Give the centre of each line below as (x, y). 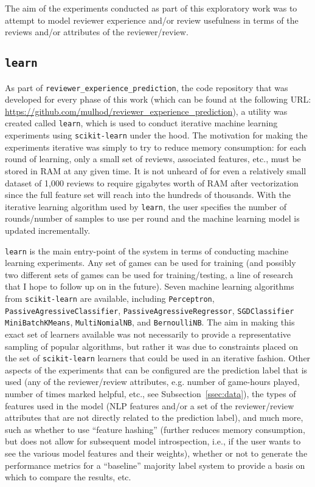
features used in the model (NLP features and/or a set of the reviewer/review (150, 405)
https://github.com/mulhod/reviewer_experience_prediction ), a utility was (146, 111)
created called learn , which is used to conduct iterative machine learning (141, 123)
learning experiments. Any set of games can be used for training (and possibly (151, 263)
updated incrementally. (48, 230)
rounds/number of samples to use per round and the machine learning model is (152, 218)
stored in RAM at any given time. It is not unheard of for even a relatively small (156, 170)
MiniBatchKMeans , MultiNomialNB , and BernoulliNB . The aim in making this (150, 322)
